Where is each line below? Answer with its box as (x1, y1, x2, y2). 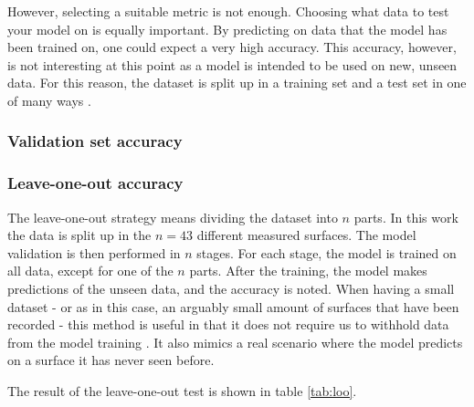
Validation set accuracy (7, 130, 183, 152)
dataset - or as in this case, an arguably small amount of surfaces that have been (7, 297, 459, 316)
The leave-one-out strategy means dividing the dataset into (7, 207, 338, 226)
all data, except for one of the (7, 261, 174, 280)
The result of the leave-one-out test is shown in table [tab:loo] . (7, 381, 357, 400)
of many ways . (7, 90, 91, 110)
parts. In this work (353, 207, 458, 226)
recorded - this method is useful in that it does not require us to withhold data (7, 315, 449, 334)
